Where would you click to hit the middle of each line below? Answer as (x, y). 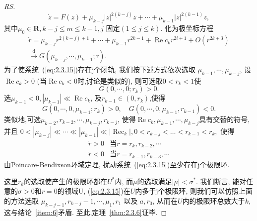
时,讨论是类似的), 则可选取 (120, 80)
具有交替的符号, (225, 119)
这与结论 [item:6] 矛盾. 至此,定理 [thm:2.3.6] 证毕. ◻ (86, 212)
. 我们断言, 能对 (221, 181)
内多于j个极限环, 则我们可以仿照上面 (194, 191)
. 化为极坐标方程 (187, 28)
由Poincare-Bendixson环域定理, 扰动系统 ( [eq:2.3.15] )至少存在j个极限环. (117, 164)
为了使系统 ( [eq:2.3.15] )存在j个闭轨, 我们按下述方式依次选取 (100, 69)
